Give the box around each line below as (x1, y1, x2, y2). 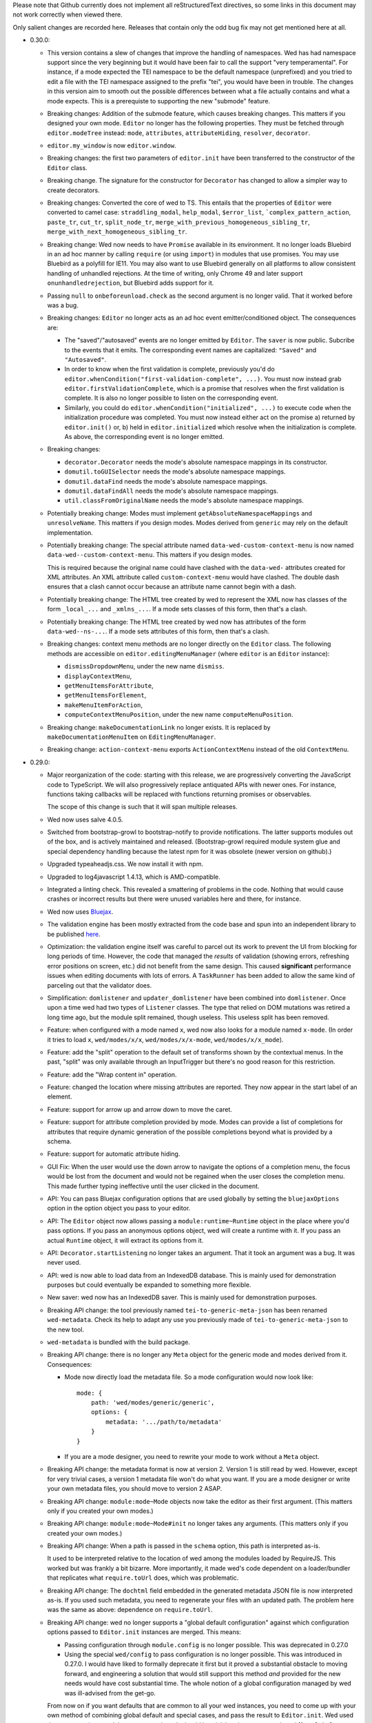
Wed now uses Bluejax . (47, 907, 114, 916)
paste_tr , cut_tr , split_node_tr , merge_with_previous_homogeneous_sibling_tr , (47, 218, 310, 226)
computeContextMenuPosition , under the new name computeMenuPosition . (64, 711, 293, 719)
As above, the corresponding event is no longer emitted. (64, 433, 225, 441)
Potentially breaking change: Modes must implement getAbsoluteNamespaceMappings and (47, 509, 313, 517)
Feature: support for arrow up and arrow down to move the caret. (47, 1105, 232, 1113)
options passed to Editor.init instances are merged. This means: (47, 1628, 241, 1636)
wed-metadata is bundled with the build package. (47, 1338, 191, 1347)
